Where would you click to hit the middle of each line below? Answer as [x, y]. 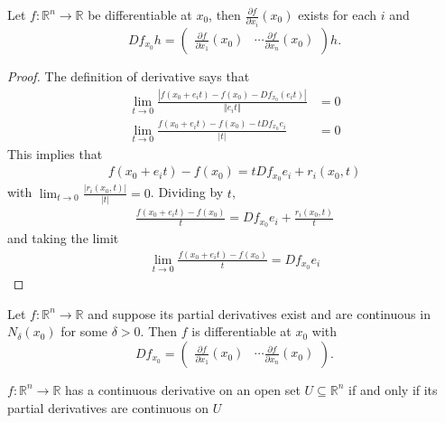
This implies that [55, 153]
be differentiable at [140, 14]
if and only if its [393, 389]
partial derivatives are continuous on [108, 407]
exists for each [338, 14]
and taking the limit [63, 238]
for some [84, 331]
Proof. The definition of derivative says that [129, 75]
